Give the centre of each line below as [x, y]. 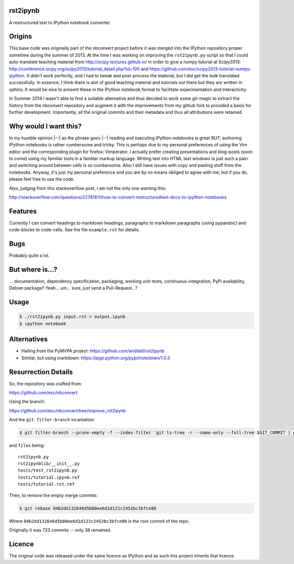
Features [23, 211]
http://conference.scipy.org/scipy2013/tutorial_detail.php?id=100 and [79, 69]
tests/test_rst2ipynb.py [48, 470]
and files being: [27, 445]
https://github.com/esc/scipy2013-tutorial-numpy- [201, 69]
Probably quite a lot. [29, 256]
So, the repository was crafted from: [46, 383]
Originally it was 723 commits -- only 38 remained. [60, 530]
